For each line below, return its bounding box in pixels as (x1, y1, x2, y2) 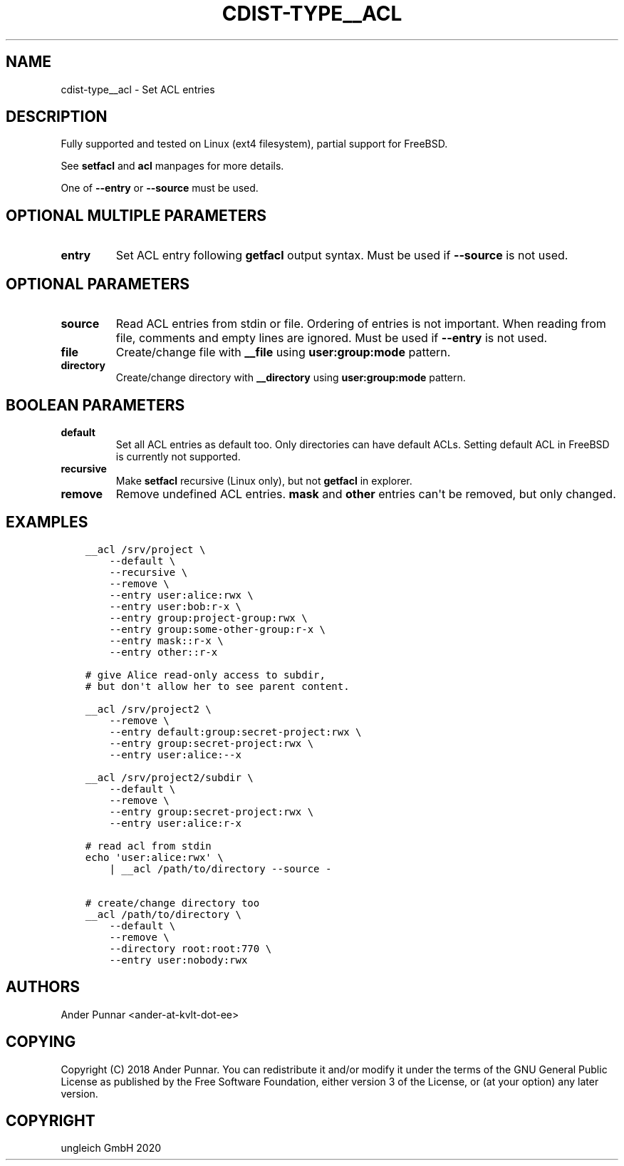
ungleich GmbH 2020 (61, 1142, 162, 1155)
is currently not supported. (115, 450, 241, 463)
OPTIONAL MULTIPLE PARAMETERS (6, 206, 267, 225)
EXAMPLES (6, 513, 88, 532)
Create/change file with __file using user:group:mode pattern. (115, 345, 451, 360)
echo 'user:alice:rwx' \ (85, 851, 224, 863)
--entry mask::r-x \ (109, 634, 224, 646)
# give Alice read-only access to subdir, (85, 669, 326, 681)
